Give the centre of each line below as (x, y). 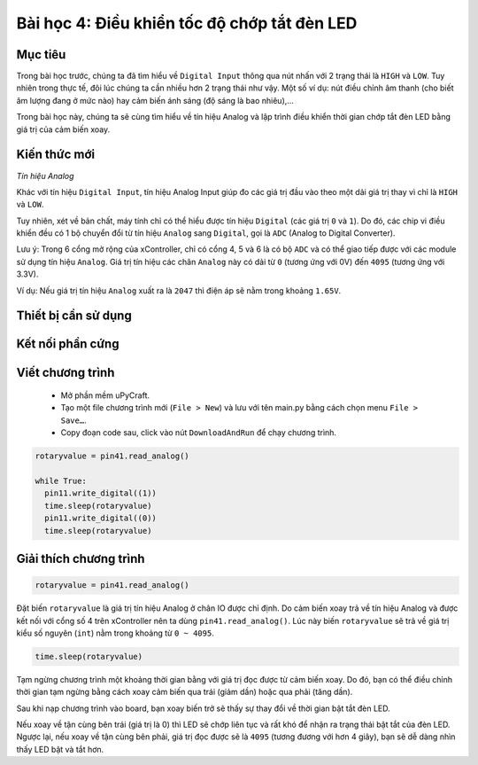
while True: (61, 481)
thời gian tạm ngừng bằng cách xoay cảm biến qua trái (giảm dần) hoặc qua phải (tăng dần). (185, 692)
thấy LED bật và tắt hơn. (60, 749)
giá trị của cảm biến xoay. (63, 129)
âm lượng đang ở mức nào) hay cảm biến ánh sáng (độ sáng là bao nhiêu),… (155, 100)
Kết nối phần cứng (68, 344)
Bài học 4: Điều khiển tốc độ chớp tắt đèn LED (187, 23)
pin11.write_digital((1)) (100, 493)
